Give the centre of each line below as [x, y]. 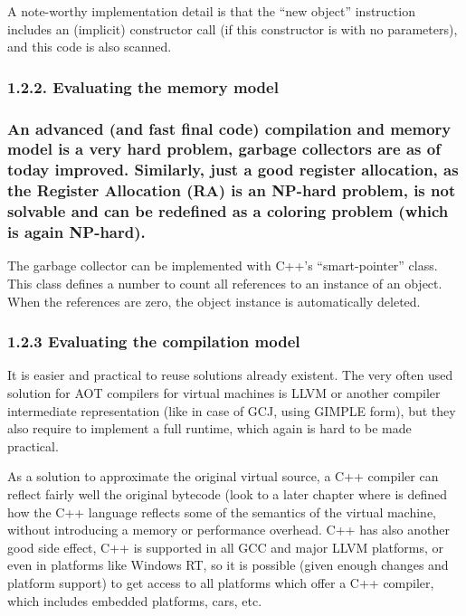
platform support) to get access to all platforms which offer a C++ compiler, [221, 582]
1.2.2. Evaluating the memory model [143, 86]
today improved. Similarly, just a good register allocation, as [233, 170]
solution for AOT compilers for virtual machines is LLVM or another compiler [224, 393]
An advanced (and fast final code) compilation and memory [229, 128]
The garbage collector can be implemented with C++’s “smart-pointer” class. [223, 265]
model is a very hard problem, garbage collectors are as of [224, 149]
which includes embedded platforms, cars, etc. [135, 600]
